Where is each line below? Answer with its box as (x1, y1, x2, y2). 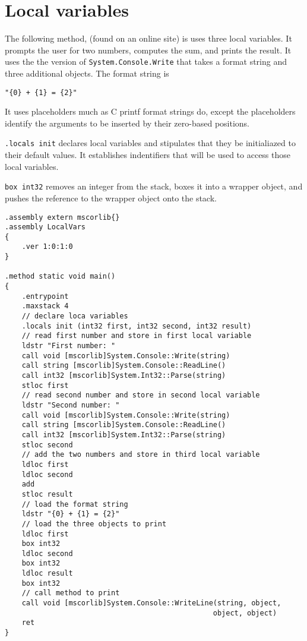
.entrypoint (21, 292, 69, 301)
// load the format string (21, 500, 128, 509)
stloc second (21, 440, 73, 449)
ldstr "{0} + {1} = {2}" (21, 510, 120, 519)
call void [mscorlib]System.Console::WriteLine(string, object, (21, 599, 281, 608)
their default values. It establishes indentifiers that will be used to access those (5, 149, 291, 161)
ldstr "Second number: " (21, 400, 120, 409)
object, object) (213, 608, 277, 617)
